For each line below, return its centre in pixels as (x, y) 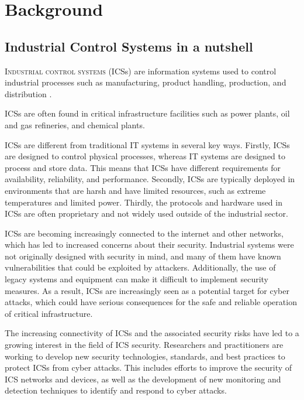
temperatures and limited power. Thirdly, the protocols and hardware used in (144, 202)
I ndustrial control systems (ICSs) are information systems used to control (141, 71)
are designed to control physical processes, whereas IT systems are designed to (145, 156)
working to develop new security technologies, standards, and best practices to (145, 356)
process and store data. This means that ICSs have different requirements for (143, 167)
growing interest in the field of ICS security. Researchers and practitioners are (144, 345)
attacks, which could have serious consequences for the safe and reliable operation (151, 302)
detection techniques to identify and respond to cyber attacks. (116, 390)
